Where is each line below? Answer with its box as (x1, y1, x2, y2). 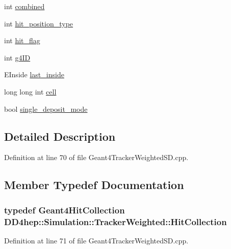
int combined (4, 1, 45, 11)
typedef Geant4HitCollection (4, 203, 125, 216)
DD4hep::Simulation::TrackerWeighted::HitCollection (4, 215, 227, 228)
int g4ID (4, 52, 31, 63)
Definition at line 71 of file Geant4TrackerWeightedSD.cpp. (4, 235, 189, 245)
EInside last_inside (4, 69, 64, 80)
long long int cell (4, 86, 57, 97)
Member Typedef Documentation (4, 177, 184, 193)
